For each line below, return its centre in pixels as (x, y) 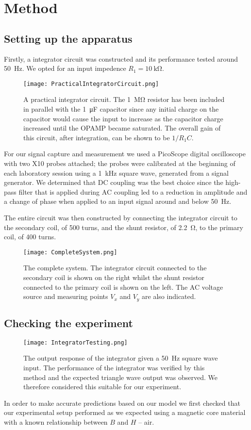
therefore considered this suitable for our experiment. (102, 387)
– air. (146, 422)
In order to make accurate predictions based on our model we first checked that (122, 403)
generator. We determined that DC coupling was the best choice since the (114, 182)
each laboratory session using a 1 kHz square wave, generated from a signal (117, 173)
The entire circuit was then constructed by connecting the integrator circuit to (121, 217)
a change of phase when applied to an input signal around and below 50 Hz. (118, 201)
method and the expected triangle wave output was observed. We (120, 377)
